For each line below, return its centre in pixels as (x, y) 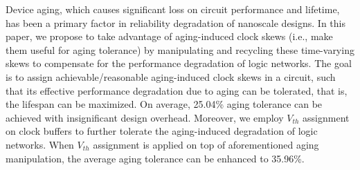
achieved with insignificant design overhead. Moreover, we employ (145, 117)
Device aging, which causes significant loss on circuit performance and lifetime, (173, 9)
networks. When (40, 144)
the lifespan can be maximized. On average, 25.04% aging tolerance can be (164, 104)
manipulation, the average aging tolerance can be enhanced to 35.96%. (155, 158)
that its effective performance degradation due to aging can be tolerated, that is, (177, 90)
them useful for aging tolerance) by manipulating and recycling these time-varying (180, 49)
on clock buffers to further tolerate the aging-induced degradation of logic (162, 131)
